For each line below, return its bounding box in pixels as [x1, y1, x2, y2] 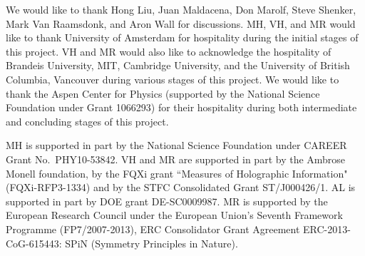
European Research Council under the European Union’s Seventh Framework [6, 208, 343, 222]
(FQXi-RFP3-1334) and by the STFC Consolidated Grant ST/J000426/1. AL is [6, 180, 356, 195]
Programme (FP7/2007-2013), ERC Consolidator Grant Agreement [6, 221, 300, 236]
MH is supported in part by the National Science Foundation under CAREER [6, 138, 347, 153]
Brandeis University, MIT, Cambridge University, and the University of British [6, 58, 350, 73]
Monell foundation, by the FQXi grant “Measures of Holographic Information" [6, 165, 348, 180]
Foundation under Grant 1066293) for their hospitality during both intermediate [6, 100, 357, 115]
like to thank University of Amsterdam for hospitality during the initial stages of [6, 30, 359, 45]
